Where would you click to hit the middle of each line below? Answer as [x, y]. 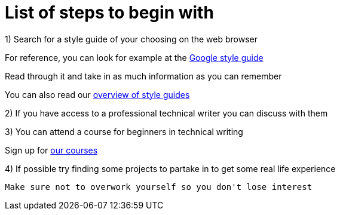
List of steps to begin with [109, 13]
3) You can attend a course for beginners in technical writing [124, 131]
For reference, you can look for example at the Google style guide [134, 57]
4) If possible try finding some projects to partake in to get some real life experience [170, 168]
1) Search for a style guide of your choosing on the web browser [131, 39]
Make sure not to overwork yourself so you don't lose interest [159, 187]
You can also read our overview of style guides [97, 94]
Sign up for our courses [51, 150]
